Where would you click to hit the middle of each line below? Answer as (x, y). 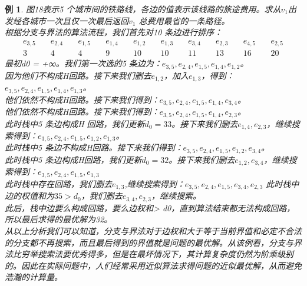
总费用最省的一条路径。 (184, 20)
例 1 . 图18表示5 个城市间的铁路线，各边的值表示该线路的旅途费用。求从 (143, 9)
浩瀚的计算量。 (34, 277)
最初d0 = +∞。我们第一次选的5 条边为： (83, 63)
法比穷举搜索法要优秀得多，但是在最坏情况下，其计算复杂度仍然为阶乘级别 (149, 254)
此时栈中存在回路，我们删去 (58, 183)
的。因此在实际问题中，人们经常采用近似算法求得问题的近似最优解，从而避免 (153, 265)
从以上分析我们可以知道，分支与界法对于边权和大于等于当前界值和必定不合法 (153, 230)
